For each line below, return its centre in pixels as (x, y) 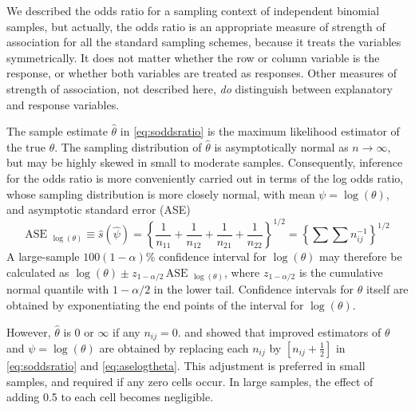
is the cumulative (341, 272)
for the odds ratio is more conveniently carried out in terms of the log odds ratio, (205, 177)
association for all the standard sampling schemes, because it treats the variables (204, 42)
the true (26, 146)
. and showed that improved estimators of (279, 331)
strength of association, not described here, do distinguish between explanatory (200, 88)
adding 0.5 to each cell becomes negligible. (110, 397)
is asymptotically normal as (281, 146)
